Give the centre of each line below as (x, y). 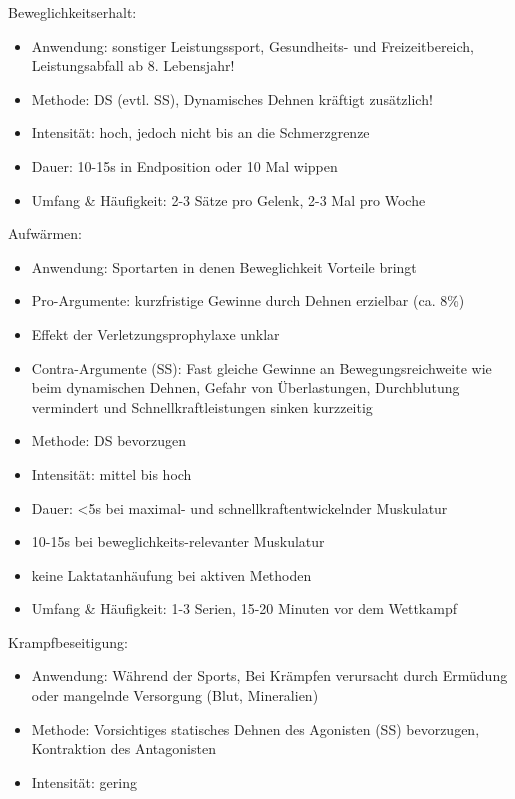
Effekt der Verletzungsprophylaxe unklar (155, 333)
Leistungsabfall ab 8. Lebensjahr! (133, 65)
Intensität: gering (84, 781)
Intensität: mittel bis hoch (111, 473)
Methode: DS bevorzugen (109, 440)
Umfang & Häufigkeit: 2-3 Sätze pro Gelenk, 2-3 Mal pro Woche (228, 199)
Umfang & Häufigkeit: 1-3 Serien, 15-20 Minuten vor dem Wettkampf (244, 608)
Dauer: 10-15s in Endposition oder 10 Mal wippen (184, 165)
